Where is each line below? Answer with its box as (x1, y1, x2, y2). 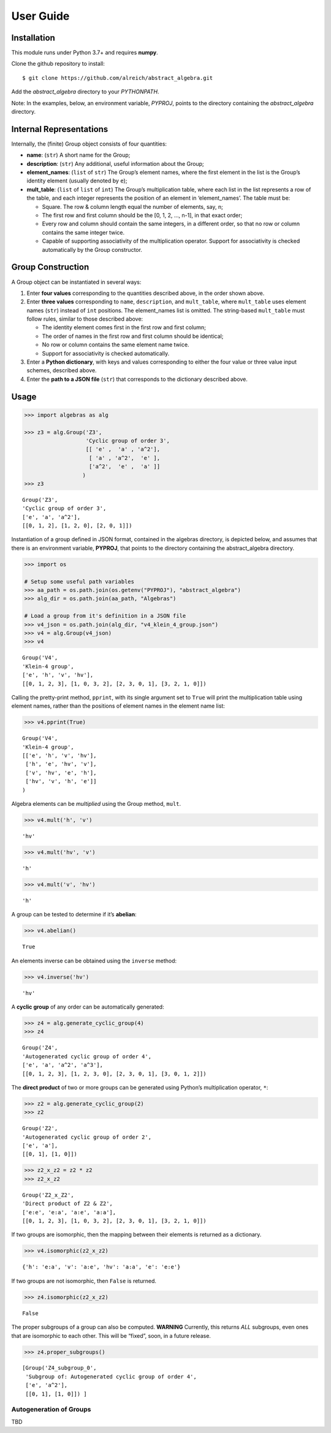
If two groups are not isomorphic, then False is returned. (11, 1277, 156, 1284)
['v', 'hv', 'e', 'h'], (25, 769, 97, 776)
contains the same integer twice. (42, 228, 125, 236)
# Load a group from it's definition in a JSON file (24, 612, 186, 620)
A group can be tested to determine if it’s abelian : (11, 911, 137, 918)
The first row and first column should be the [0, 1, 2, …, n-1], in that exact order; (42, 212, 243, 219)
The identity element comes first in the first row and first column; (42, 324, 207, 331)
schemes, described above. (26, 367, 97, 374)
